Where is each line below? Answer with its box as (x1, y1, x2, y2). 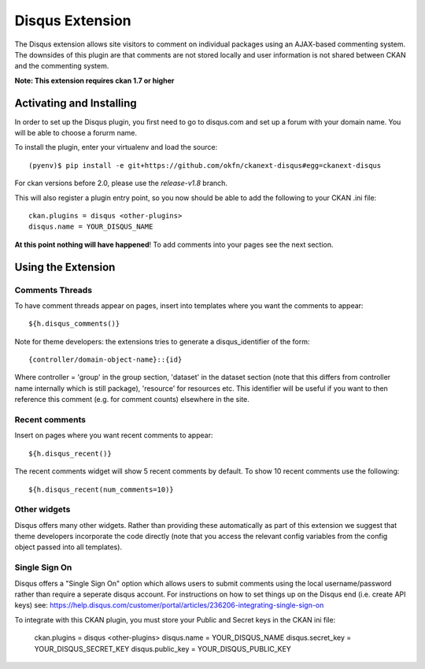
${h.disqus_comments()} (28, 319, 120, 329)
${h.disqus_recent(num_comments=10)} (28, 485, 175, 494)
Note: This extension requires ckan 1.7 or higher (14, 76, 175, 85)
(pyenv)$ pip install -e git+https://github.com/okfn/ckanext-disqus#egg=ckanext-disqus (28, 161, 382, 169)
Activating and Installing (14, 96, 137, 110)
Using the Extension (14, 260, 116, 273)
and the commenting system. (14, 61, 109, 71)
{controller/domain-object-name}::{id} (28, 355, 183, 364)
